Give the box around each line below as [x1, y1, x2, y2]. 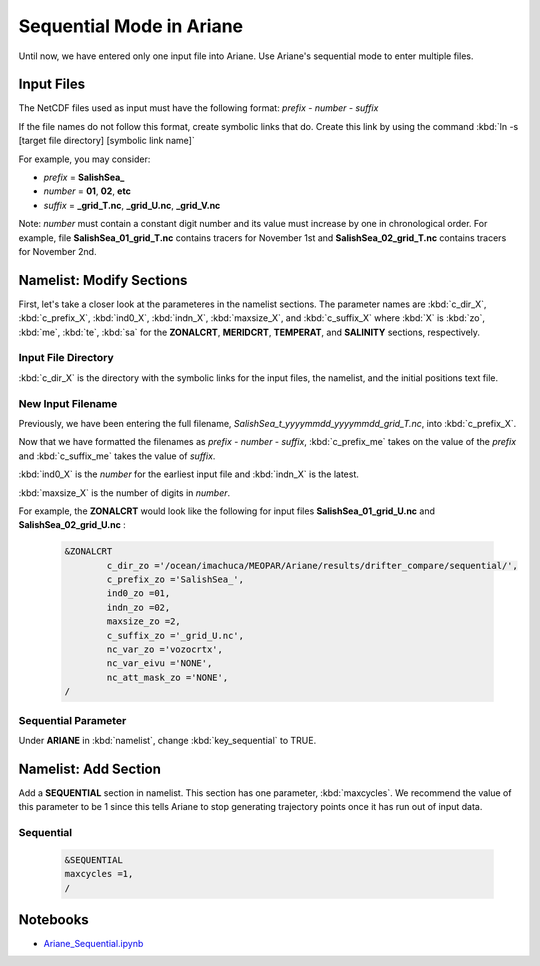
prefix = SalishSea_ [43, 171, 125, 184]
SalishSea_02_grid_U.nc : [18, 519, 127, 531]
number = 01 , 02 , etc [43, 185, 132, 197]
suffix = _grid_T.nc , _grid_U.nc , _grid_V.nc [43, 199, 221, 211]
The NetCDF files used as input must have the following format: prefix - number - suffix [18, 102, 379, 114]
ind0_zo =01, [106, 588, 171, 599]
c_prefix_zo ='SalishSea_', [106, 574, 245, 585]
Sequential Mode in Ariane [18, 15, 244, 37]
